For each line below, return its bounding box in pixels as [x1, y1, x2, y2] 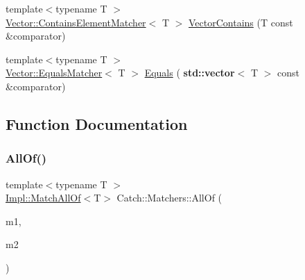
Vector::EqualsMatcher [6, 65, 103, 80]
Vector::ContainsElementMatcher [6, 15, 146, 29]
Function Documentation [6, 113, 188, 134]
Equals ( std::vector [144, 65, 235, 80]
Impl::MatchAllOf [6, 190, 81, 205]
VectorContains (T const [189, 15, 293, 29]
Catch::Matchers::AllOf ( [116, 190, 223, 205]
